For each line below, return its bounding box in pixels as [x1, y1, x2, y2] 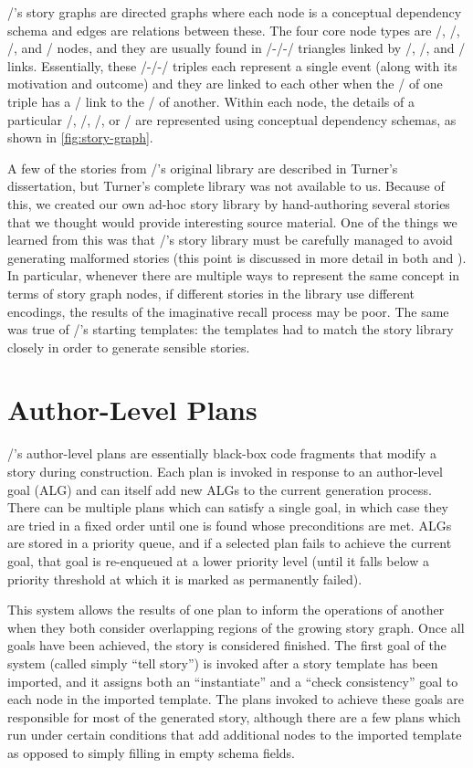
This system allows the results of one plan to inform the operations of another [7, 600, 445, 619]
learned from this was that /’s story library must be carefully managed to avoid [7, 230, 453, 249]
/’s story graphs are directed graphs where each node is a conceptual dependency [7, 3, 462, 21]
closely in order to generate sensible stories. [7, 337, 250, 356]
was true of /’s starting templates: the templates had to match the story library [7, 320, 454, 339]
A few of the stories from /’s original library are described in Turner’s [7, 158, 398, 177]
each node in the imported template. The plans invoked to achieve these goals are [7, 689, 464, 709]
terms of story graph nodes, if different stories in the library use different [7, 283, 415, 302]
